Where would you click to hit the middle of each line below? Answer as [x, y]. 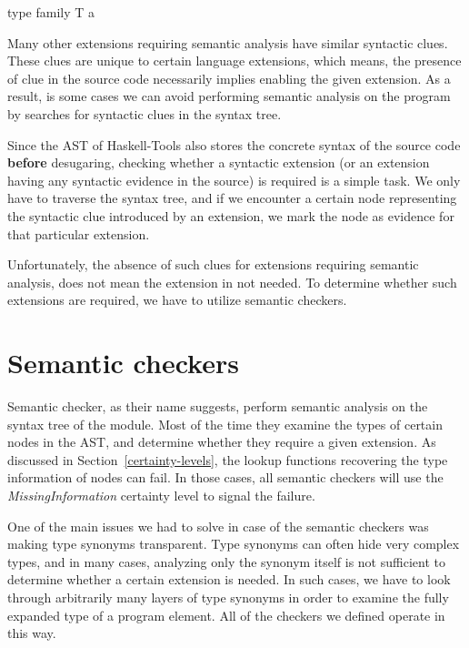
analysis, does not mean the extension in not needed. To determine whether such [232, 282]
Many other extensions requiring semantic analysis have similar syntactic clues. [228, 42]
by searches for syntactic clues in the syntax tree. [145, 113]
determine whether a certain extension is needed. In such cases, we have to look [229, 579]
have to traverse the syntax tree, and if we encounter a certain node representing [232, 198]
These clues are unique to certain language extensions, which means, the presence [234, 61]
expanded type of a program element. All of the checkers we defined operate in [226, 615]
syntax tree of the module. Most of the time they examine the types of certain [225, 424]
